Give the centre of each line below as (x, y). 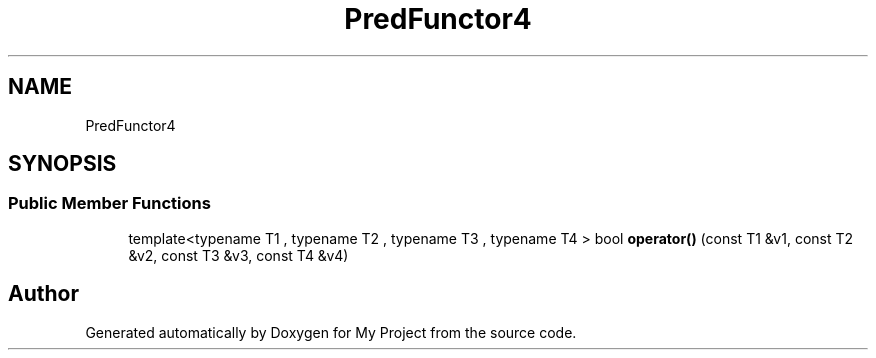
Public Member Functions (109, 203)
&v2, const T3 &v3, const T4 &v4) (238, 255)
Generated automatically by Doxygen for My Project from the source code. (331, 332)
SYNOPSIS (62, 164)
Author (43, 294)
